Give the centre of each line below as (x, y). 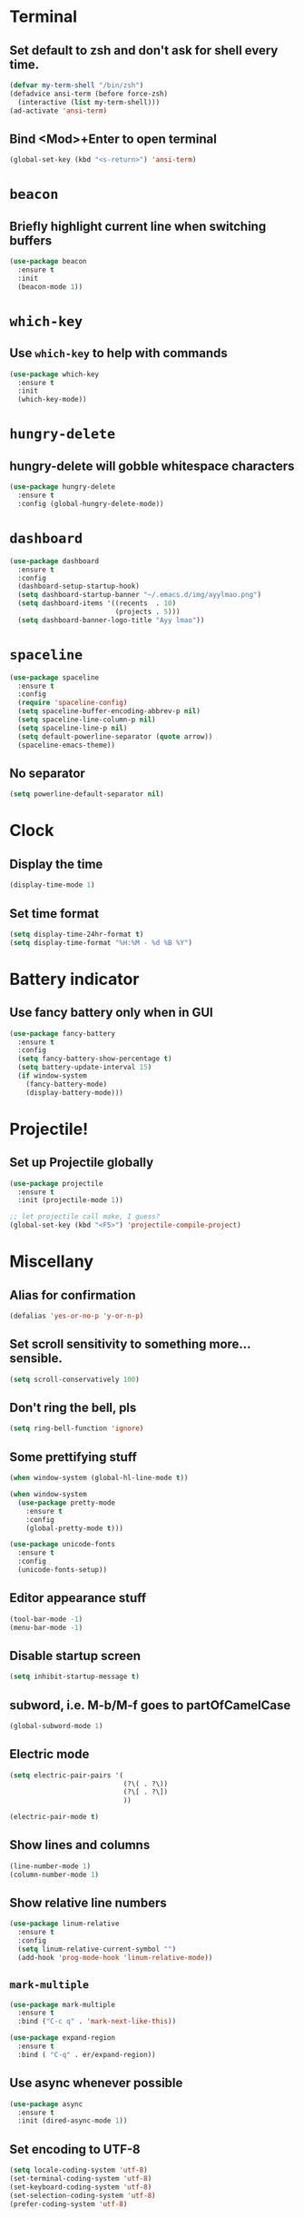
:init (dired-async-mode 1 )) (73, 2121)
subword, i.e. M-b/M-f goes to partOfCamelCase (150, 1705)
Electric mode (49, 1754)
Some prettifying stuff (74, 1457)
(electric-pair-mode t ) (54, 1817)
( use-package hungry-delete (63, 487)
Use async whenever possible (96, 2083)
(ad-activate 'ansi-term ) (58, 111)
